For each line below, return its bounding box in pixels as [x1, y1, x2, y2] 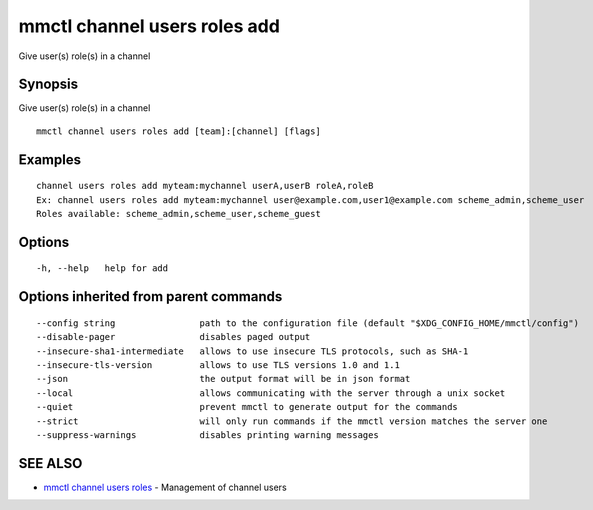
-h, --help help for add [36, 263, 169, 274]
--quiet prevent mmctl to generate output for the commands [36, 401, 459, 413]
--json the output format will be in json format [36, 373, 411, 385]
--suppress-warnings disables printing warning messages [36, 429, 379, 440]
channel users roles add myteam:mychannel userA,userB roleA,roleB [36, 180, 374, 192]
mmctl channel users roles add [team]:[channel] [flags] [36, 125, 322, 137]
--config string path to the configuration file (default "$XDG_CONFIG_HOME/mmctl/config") [36, 317, 580, 329]
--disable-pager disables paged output [36, 331, 311, 343]
